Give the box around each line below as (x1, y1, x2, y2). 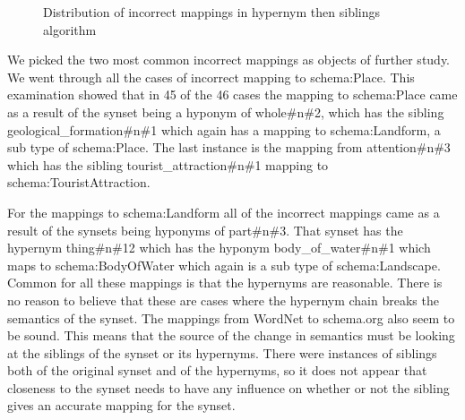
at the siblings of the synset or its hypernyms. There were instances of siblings (7, 343, 437, 362)
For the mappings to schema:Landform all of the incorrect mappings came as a (7, 202, 440, 221)
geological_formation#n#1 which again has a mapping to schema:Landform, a (7, 120, 441, 139)
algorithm (43, 20, 97, 39)
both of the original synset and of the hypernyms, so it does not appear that (7, 361, 427, 380)
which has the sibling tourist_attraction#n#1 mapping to (7, 155, 329, 174)
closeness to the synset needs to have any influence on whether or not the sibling (7, 378, 450, 397)
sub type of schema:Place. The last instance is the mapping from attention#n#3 (7, 138, 451, 157)
